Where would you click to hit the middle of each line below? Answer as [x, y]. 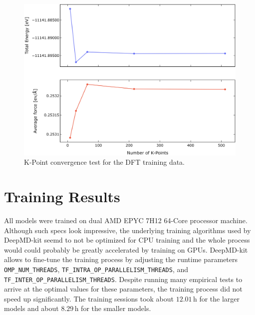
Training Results [62, 196]
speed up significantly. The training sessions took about [89, 298]
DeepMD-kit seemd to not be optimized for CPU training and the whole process [127, 240]
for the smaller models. [116, 308]
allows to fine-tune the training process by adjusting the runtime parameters [121, 259]
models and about [31, 308]
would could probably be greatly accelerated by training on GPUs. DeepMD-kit [126, 249]
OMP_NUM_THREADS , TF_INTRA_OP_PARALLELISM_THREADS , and [96, 269]
